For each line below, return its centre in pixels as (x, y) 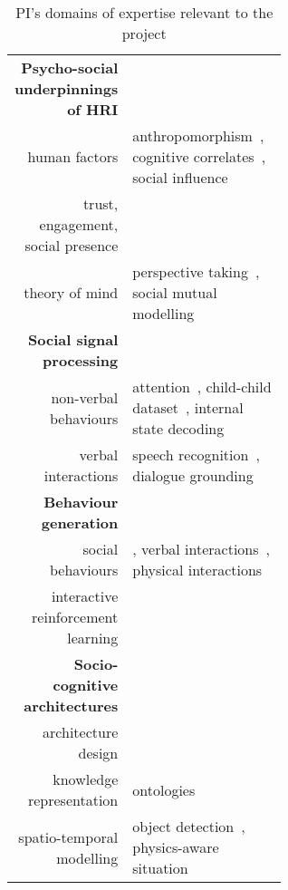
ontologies (164, 789)
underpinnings (67, 88)
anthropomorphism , (198, 135)
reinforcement (75, 617)
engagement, (79, 224)
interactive (85, 596)
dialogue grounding (193, 475)
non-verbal (85, 397)
